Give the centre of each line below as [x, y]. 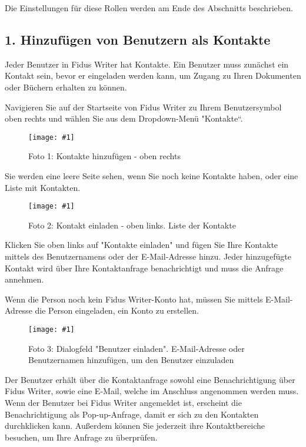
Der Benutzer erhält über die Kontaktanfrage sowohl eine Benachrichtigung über [150, 379]
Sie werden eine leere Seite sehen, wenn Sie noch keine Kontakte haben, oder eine [152, 176]
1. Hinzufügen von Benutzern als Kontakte [138, 39]
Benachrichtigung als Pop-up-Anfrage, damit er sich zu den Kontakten [132, 414]
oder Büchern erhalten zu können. [66, 87]
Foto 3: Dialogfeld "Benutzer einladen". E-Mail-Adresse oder [137, 348]
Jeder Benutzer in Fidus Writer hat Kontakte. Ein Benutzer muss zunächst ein [147, 64]
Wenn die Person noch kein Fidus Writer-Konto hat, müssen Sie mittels [134, 299]
